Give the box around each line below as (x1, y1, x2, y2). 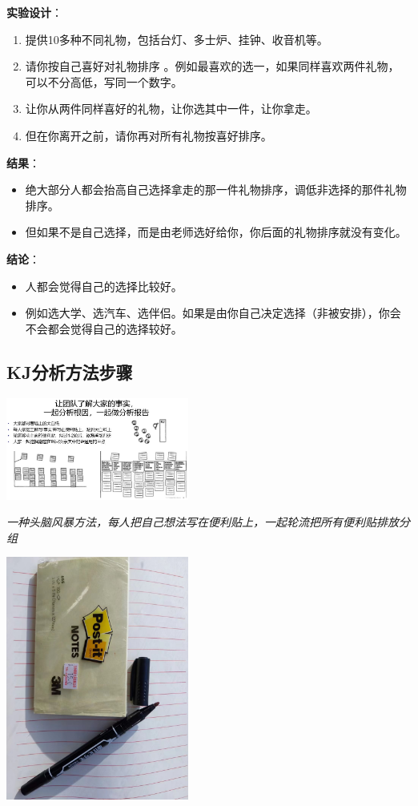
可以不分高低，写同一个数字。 (25, 73, 183, 90)
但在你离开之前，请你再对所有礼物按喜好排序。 (25, 127, 272, 143)
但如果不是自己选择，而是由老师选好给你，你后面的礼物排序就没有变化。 (25, 224, 407, 240)
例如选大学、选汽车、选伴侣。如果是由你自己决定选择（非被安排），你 (25, 304, 390, 321)
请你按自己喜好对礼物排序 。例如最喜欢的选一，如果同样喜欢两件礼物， (25, 58, 400, 75)
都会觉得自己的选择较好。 (47, 320, 183, 337)
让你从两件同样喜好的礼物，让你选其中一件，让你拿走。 (25, 100, 317, 117)
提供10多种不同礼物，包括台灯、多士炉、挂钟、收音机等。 (25, 30, 328, 47)
